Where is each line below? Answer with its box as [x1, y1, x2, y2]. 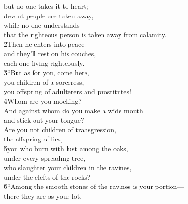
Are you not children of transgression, [4, 124, 117, 134]
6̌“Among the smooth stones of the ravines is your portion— [4, 181, 184, 191]
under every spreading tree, [4, 153, 85, 163]
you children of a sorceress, [4, 77, 84, 87]
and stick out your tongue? [4, 115, 84, 125]
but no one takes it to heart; [4, 1, 88, 11]
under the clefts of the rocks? [4, 172, 91, 182]
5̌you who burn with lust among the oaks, [4, 143, 128, 153]
